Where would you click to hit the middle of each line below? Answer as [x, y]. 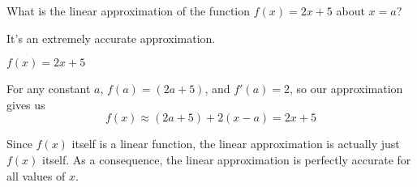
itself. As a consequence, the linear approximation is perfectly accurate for [227, 159]
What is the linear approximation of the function [129, 11]
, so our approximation [346, 89]
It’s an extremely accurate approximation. [111, 38]
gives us [26, 104]
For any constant [49, 89]
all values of [36, 175]
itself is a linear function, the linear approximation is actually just [236, 144]
